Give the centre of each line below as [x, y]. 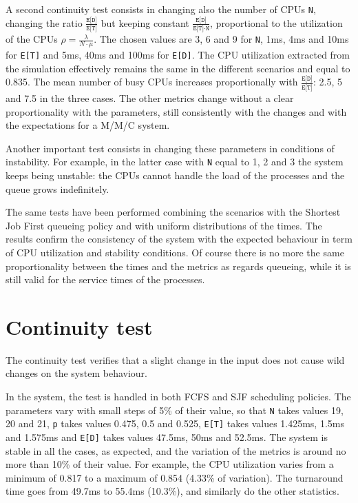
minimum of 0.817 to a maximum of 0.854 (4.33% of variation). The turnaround [175, 477]
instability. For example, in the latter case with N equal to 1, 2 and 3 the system [175, 162]
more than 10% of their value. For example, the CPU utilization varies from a [170, 464]
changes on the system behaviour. [76, 373]
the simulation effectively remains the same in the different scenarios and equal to [178, 68]
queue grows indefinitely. [57, 188]
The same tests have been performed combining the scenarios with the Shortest [173, 212]
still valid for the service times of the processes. [105, 279]
